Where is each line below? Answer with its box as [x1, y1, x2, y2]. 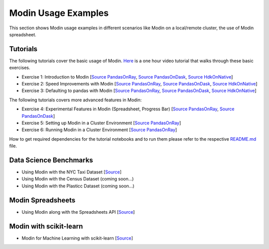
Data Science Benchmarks [9, 156, 93, 164]
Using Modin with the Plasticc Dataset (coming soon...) [21, 183, 134, 189]
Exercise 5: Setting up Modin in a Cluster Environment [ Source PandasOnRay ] [21, 120, 181, 126]
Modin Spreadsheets [9, 196, 76, 204]
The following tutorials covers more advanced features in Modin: [9, 97, 142, 103]
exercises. [9, 65, 30, 71]
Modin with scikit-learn [9, 222, 83, 231]
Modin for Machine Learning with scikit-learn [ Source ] [21, 235, 133, 241]
